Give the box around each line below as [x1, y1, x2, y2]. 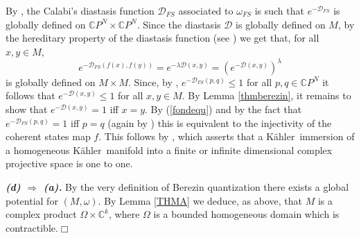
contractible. [6, 220, 58, 235]
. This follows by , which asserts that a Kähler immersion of [98, 129, 355, 144]
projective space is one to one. [6, 156, 133, 171]
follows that [6, 88, 55, 103]
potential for [6, 193, 58, 207]
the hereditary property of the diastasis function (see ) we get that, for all [6, 31, 319, 45]
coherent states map [6, 129, 91, 144]
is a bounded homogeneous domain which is [153, 207, 340, 221]
